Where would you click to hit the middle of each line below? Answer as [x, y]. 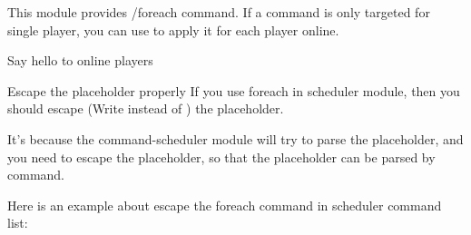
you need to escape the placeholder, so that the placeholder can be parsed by [221, 157]
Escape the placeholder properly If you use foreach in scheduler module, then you [234, 90]
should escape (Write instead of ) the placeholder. [146, 108]
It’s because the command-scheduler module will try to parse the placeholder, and [235, 138]
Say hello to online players [80, 60]
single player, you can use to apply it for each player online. [173, 29]
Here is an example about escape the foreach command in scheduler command [225, 205]
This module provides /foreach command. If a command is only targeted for [219, 12]
